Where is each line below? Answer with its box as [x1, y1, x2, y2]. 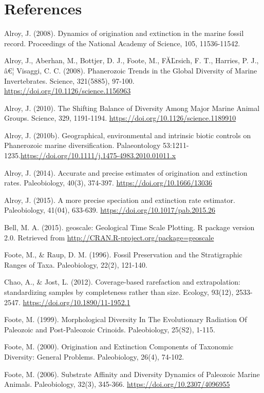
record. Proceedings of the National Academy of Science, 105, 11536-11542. [4, 38, 240, 48]
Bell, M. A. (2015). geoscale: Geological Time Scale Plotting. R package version [4, 222, 255, 233]
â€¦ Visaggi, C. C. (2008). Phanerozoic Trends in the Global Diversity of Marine [4, 65, 257, 76]
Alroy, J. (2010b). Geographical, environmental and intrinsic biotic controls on [4, 129, 251, 140]
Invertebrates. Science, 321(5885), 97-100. [4, 75, 135, 86]
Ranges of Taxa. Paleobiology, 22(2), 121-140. [4, 259, 147, 270]
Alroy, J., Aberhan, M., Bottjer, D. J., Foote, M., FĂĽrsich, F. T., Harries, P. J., [4, 55, 259, 66]
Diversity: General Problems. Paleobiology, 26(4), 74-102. [4, 351, 184, 362]
